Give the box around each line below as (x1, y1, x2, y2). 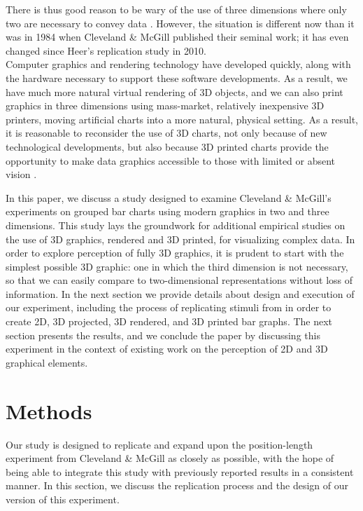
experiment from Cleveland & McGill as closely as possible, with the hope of (6, 451, 334, 465)
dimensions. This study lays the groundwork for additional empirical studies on (6, 217, 346, 232)
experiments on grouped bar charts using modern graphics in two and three (6, 204, 329, 219)
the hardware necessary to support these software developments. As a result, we (6, 70, 348, 85)
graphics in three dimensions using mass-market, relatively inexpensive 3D (6, 98, 325, 113)
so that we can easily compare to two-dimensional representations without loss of (6, 273, 353, 287)
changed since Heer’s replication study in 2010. (6, 43, 206, 57)
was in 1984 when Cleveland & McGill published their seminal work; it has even (6, 29, 349, 44)
